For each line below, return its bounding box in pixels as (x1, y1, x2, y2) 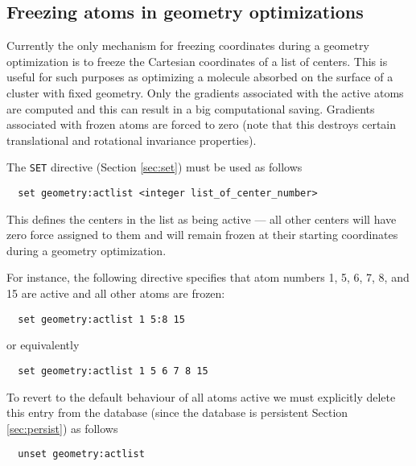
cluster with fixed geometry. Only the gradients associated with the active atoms (6, 84, 404, 101)
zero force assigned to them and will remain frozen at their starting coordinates (6, 226, 398, 243)
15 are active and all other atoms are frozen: (6, 285, 225, 302)
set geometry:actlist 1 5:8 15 (18, 313, 185, 325)
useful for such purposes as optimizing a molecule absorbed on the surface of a (6, 68, 393, 85)
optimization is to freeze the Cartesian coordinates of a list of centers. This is (6, 52, 388, 69)
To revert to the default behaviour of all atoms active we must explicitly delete (6, 388, 396, 405)
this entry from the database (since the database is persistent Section (6, 404, 348, 421)
